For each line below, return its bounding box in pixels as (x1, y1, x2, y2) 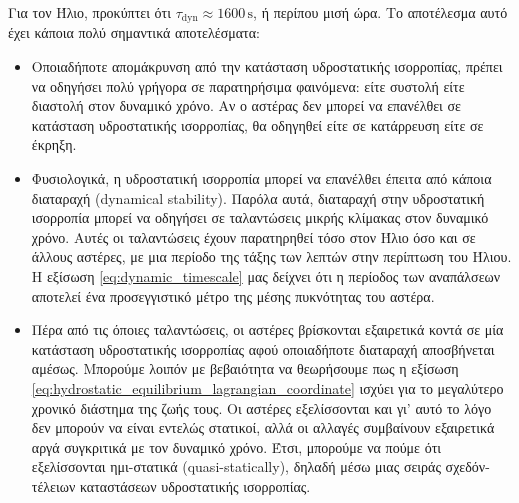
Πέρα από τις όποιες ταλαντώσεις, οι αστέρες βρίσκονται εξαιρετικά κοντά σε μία (31, 319, 504, 340)
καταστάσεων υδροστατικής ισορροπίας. (79, 475, 311, 496)
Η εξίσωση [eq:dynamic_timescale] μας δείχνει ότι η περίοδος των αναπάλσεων (31, 265, 501, 286)
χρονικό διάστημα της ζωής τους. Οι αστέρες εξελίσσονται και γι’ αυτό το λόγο (31, 397, 492, 418)
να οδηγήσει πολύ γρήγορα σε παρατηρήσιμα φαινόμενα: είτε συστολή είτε (31, 75, 465, 96)
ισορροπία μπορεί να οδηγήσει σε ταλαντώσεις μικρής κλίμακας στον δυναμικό (31, 207, 489, 228)
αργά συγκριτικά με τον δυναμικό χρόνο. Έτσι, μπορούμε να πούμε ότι (31, 436, 442, 457)
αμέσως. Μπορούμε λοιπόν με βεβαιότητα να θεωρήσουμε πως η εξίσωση (31, 358, 459, 379)
